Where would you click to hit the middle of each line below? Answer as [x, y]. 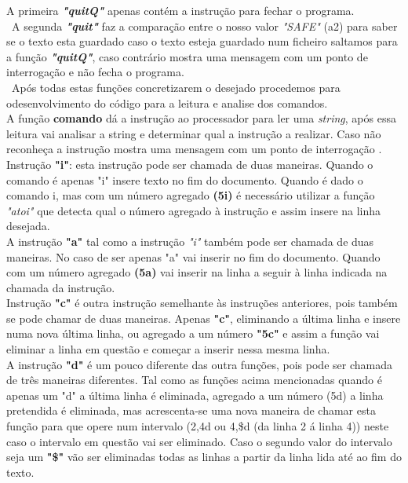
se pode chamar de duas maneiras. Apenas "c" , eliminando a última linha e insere [204, 318]
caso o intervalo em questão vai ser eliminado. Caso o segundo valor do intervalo [199, 441]
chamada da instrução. [61, 287]
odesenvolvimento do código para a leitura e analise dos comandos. [167, 102]
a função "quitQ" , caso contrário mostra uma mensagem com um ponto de [187, 56]
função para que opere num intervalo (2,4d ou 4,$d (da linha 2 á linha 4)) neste [198, 426]
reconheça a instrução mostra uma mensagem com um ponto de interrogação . [194, 149]
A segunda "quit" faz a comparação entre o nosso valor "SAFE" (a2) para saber [204, 26]
